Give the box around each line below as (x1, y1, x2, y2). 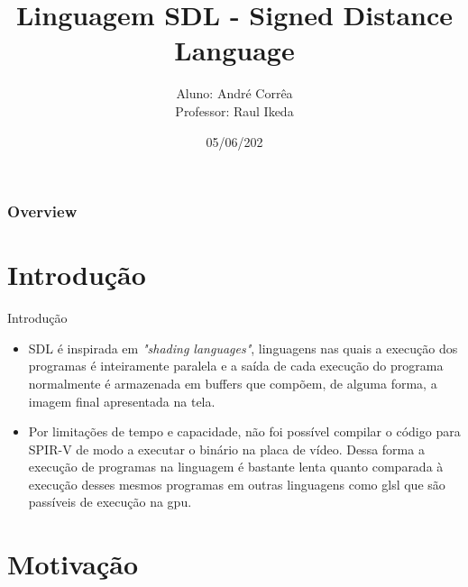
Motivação (7, 546, 139, 582)
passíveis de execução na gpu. (28, 492, 192, 511)
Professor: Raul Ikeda (175, 101, 294, 120)
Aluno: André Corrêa (176, 84, 293, 103)
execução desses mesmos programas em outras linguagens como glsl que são (28, 474, 445, 493)
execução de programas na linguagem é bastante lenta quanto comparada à (28, 457, 444, 476)
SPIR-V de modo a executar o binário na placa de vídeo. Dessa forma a (28, 439, 425, 458)
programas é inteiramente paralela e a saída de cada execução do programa (28, 356, 444, 375)
